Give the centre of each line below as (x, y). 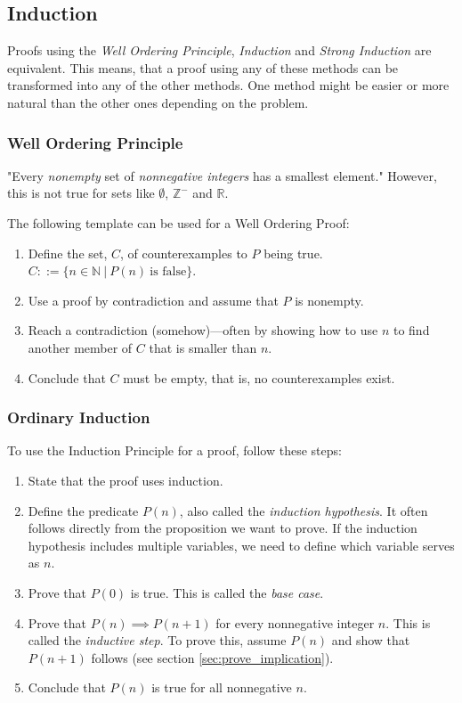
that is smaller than (203, 347)
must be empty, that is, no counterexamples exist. (259, 377)
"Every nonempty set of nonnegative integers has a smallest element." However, (222, 175)
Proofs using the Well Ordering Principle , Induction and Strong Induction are (219, 50)
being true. (293, 253)
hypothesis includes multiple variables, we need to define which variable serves (241, 545)
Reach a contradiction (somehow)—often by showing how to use (203, 330)
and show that (371, 640)
